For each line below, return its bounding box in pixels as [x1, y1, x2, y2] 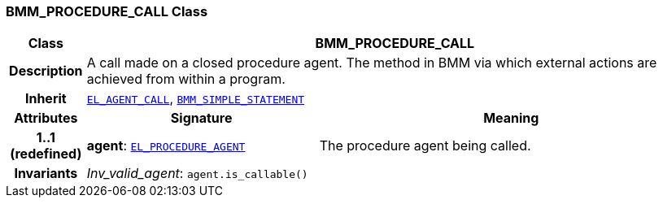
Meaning [483, 110, 539, 127]
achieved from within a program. [86, 71, 286, 88]
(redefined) [10, 145, 82, 163]
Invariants [14, 165, 78, 182]
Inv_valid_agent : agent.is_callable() [86, 165, 308, 182]
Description [9, 63, 83, 80]
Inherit [24, 90, 67, 107]
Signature [170, 110, 233, 127]
